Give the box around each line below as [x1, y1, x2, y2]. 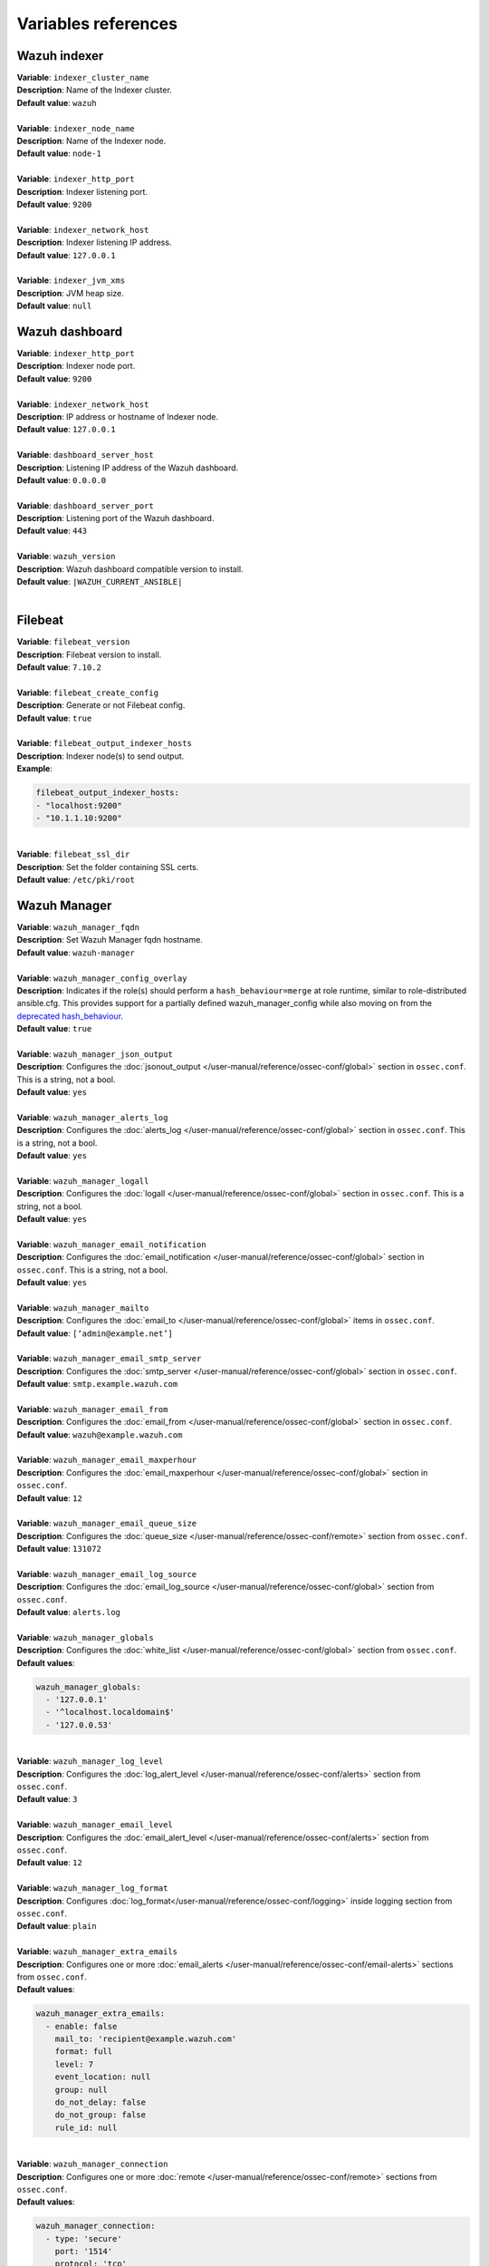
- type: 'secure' [45, 2233, 122, 2243]
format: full [54, 2047, 113, 2057]
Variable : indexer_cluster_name [16, 73, 149, 83]
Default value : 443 [16, 526, 88, 537]
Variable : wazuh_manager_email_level [16, 1819, 174, 1830]
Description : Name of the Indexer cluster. [16, 84, 172, 95]
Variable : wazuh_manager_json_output [16, 1048, 174, 1060]
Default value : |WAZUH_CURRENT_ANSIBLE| [16, 576, 183, 587]
